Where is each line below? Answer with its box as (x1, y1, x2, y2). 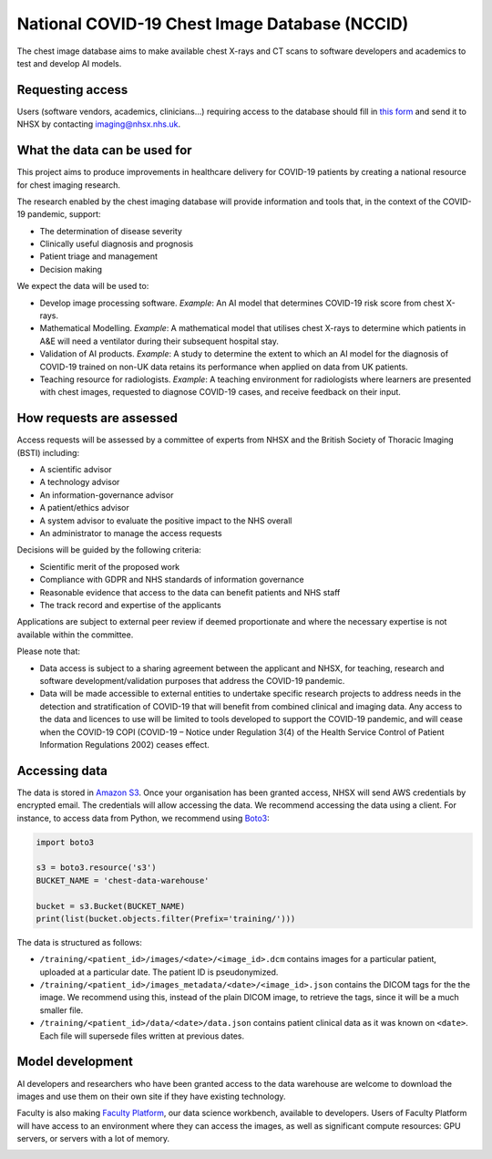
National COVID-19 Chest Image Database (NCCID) (16, 14, 409, 34)
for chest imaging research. (16, 179, 121, 191)
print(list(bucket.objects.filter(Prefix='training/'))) (36, 913, 296, 924)
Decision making (39, 264, 103, 274)
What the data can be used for (16, 142, 192, 159)
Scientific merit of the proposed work (39, 561, 180, 572)
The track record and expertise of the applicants (39, 599, 222, 610)
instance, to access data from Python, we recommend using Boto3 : (16, 812, 270, 823)
